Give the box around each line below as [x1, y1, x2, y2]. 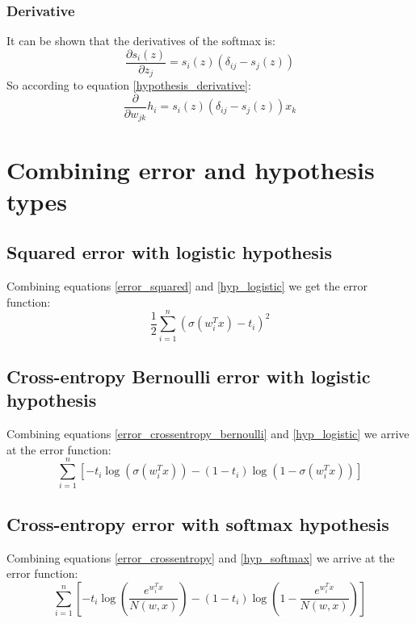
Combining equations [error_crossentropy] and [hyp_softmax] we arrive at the [6, 549, 395, 566]
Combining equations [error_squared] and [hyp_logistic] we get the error [6, 278, 368, 295]
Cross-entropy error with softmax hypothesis [6, 511, 389, 536]
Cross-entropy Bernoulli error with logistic [6, 363, 371, 388]
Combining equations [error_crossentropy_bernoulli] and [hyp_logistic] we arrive [6, 425, 410, 442]
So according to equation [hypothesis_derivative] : [6, 77, 251, 94]
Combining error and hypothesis [6, 153, 375, 186]
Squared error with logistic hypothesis [6, 240, 333, 265]
